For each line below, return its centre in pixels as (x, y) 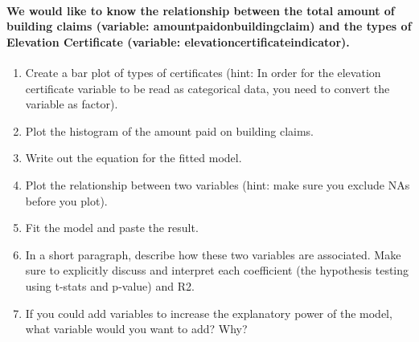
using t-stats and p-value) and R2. (110, 285)
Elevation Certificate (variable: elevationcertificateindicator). (178, 41)
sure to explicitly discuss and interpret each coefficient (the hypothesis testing (217, 270)
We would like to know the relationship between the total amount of (201, 10)
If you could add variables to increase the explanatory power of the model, (209, 313)
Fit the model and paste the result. (112, 228)
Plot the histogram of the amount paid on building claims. (169, 130)
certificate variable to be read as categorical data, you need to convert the (207, 88)
